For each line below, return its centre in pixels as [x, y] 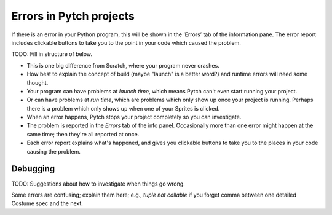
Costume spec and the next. [47, 203]
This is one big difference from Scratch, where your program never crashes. [123, 65]
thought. [38, 82]
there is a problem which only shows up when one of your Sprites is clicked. [123, 108]
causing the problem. [54, 151]
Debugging [33, 169]
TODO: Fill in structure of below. [52, 54]
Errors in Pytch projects [73, 16]
